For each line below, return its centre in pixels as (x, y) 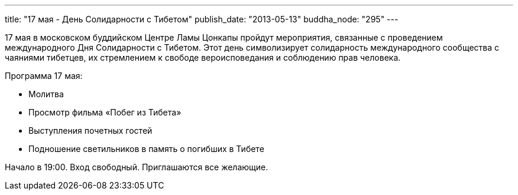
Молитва (46, 94)
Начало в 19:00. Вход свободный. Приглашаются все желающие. (137, 167)
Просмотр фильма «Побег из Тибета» (105, 112)
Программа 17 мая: (44, 76)
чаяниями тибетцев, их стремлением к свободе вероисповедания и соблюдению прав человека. (203, 57)
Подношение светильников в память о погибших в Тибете (146, 149)
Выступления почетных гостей (90, 130)
